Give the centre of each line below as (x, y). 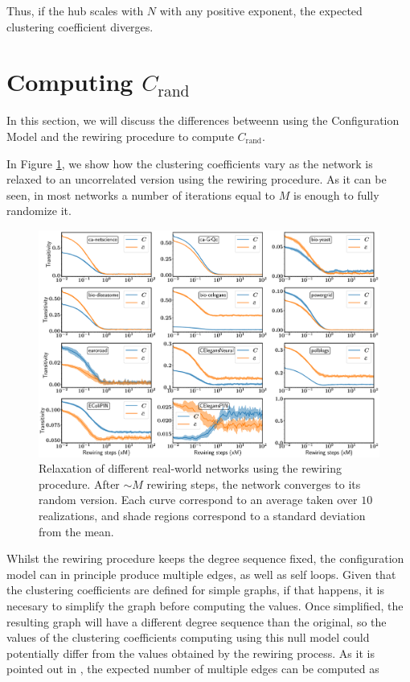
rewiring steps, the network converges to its (254, 484)
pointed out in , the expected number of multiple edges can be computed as (193, 669)
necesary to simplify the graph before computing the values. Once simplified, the (205, 606)
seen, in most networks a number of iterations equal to (141, 194)
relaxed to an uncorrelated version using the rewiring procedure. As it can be (197, 179)
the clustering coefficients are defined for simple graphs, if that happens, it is (196, 590)
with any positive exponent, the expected (261, 10)
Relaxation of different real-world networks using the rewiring (191, 468)
